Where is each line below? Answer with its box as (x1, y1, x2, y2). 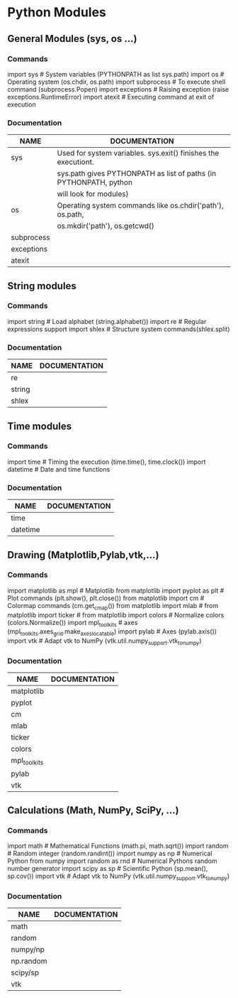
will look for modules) (57, 189, 129, 199)
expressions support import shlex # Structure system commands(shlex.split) (7, 325, 230, 333)
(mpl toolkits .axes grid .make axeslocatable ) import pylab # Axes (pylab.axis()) (7, 627, 217, 638)
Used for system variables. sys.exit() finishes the (57, 148, 220, 158)
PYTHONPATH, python (57, 178, 133, 188)
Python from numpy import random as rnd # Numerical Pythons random (7, 857, 217, 865)
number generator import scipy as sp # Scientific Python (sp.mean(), (7, 864, 208, 873)
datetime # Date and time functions (7, 465, 110, 473)
